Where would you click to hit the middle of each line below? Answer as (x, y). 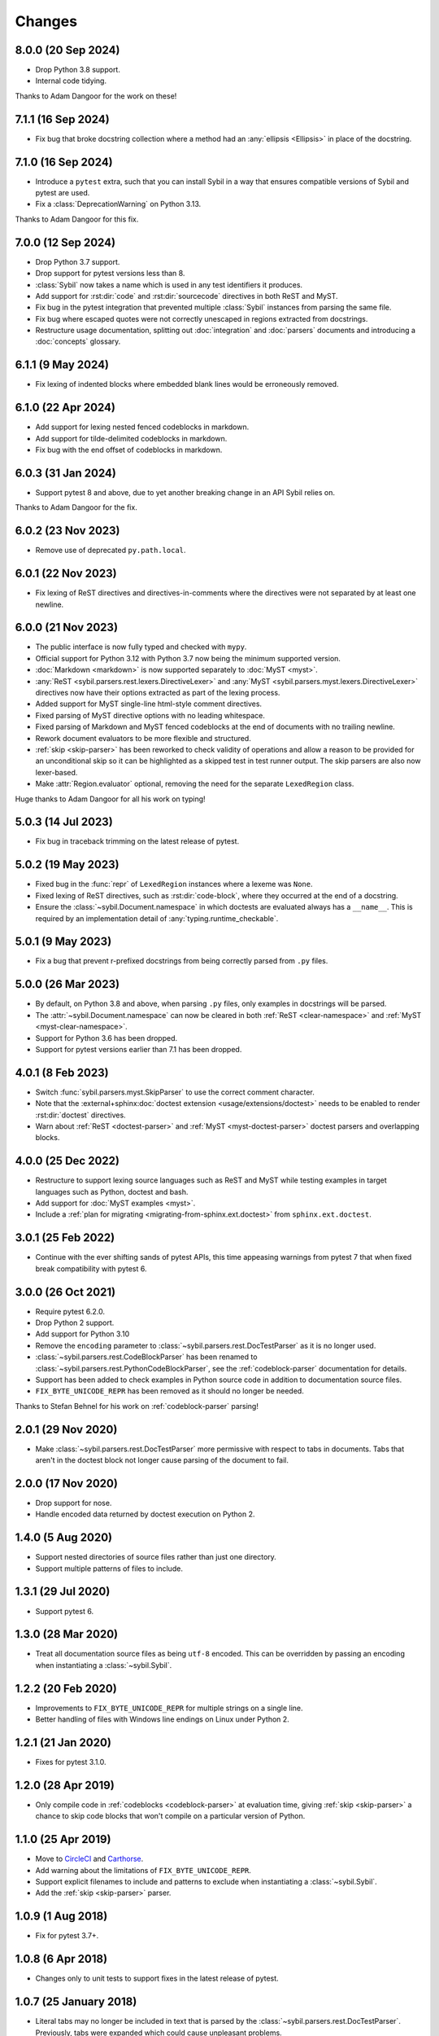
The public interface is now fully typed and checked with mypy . (141, 647)
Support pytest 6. (64, 1611)
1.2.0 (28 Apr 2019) (65, 1785)
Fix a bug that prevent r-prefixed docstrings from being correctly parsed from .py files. (182, 961)
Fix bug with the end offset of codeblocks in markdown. (129, 450)
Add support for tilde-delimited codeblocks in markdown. (131, 438)
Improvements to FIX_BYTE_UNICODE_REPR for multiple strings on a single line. (169, 1708)
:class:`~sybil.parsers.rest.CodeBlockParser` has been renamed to (146, 1357)
